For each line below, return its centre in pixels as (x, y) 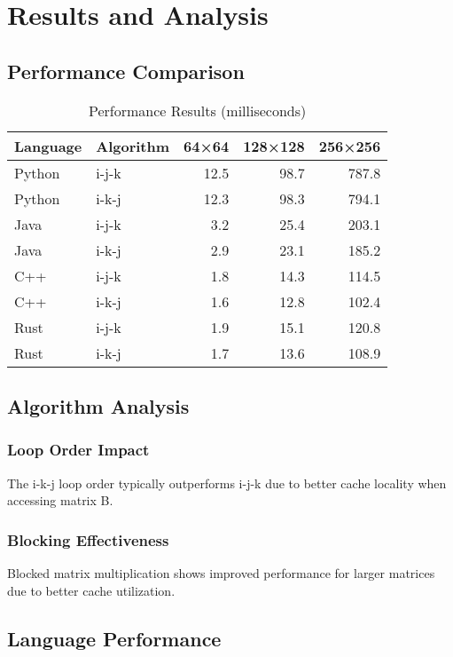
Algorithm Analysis (98, 405)
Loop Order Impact (78, 450)
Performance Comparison (126, 71)
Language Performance (114, 638)
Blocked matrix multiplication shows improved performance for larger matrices (221, 572)
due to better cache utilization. (91, 590)
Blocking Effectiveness (88, 539)
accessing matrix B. (60, 500)
